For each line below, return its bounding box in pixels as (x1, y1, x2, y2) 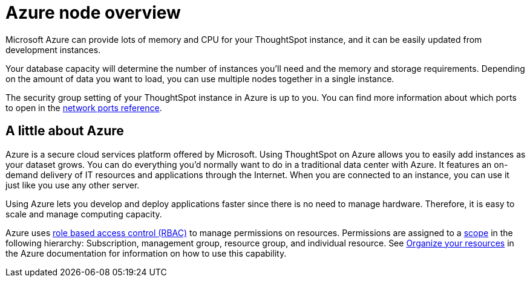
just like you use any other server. (5, 179, 140, 190)
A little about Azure (5, 123, 124, 139)
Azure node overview (5, 2, 181, 23)
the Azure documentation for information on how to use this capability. (5, 248, 287, 258)
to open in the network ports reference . (5, 102, 162, 113)
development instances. (5, 44, 101, 55)
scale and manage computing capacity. (5, 208, 162, 219)
